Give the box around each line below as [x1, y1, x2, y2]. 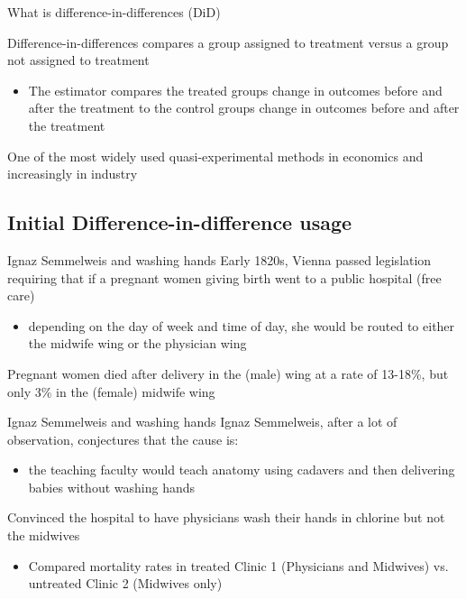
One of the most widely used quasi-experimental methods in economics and [7, 146, 424, 165]
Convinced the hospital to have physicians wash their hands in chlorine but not [7, 508, 445, 527]
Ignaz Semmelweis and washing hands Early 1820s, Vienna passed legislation [7, 250, 432, 269]
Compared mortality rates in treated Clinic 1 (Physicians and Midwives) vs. [28, 556, 449, 575]
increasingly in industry [7, 164, 138, 183]
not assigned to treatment [7, 51, 150, 69]
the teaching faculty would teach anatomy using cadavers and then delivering [28, 460, 455, 479]
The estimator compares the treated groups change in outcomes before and [28, 80, 443, 99]
